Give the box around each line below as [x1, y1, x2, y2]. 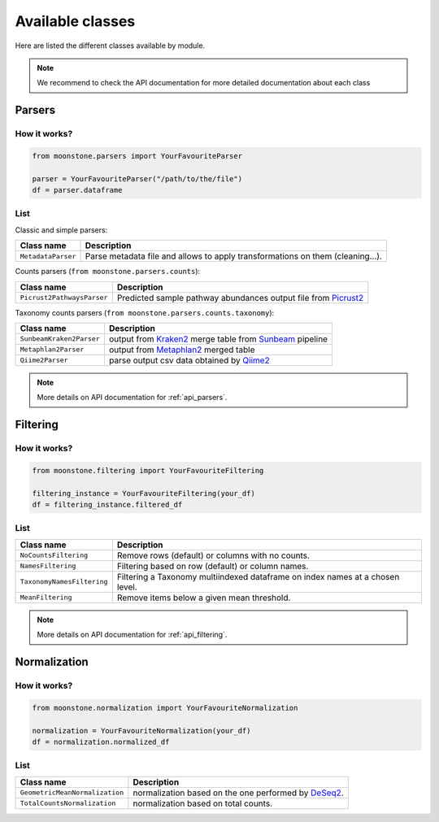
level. [116, 581, 137, 593]
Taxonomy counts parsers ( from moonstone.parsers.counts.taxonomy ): [15, 307, 275, 317]
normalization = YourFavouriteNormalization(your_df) [32, 726, 251, 735]
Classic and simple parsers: [15, 224, 108, 235]
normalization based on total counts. [133, 798, 272, 809]
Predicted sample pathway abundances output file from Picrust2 [116, 292, 364, 303]
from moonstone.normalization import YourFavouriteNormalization [32, 703, 298, 712]
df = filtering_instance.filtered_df [32, 500, 183, 510]
